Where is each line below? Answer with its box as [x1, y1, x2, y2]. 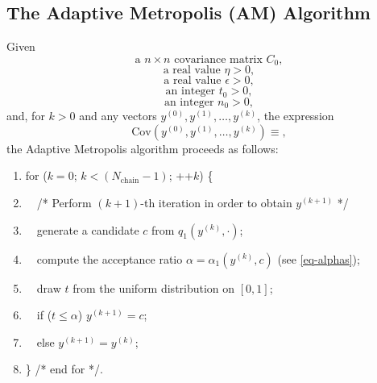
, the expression [257, 107, 334, 124]
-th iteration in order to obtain [140, 194, 292, 210]
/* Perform [36, 194, 92, 210]
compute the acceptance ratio [36, 250, 183, 267]
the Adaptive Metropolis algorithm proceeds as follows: [6, 139, 279, 156]
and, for [6, 107, 45, 124]
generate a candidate [36, 221, 139, 238]
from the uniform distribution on [72, 279, 235, 296]
